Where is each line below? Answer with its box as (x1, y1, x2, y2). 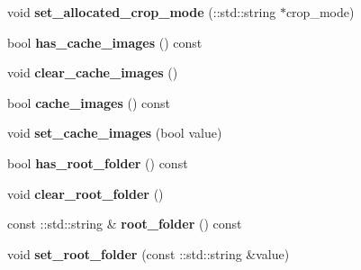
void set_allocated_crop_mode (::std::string (7, 3, 276, 21)
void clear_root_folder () (7, 184, 164, 202)
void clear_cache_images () (7, 63, 178, 82)
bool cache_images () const (7, 93, 170, 112)
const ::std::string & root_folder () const (7, 214, 242, 233)
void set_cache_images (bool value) (7, 123, 222, 142)
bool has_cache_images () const (7, 32, 203, 51)
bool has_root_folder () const (7, 153, 188, 172)
